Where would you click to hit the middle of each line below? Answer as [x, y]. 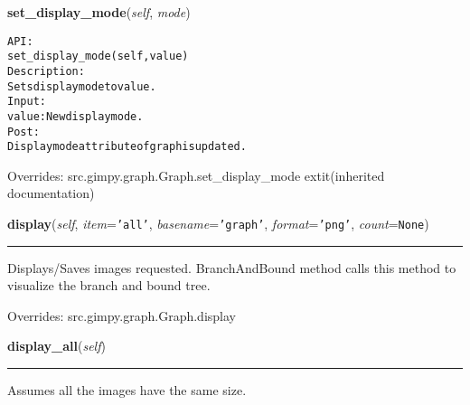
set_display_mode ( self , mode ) [99, 12]
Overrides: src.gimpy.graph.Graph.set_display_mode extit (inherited [196, 175]
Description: [46, 71]
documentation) [51, 193]
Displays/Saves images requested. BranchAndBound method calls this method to [232, 267]
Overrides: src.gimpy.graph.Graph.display [122, 315]
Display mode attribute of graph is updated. [127, 147]
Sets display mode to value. [82, 86]
